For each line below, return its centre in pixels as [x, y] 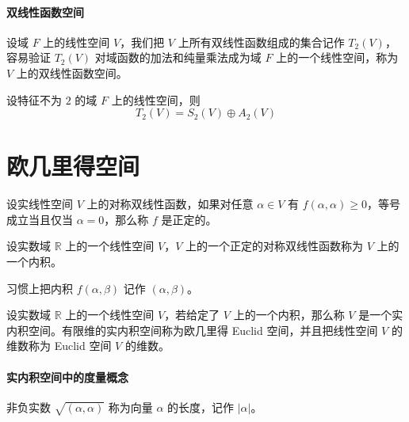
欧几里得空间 [73, 166]
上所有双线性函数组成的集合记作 [261, 42]
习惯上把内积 [40, 288]
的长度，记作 [201, 407]
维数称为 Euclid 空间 [59, 346]
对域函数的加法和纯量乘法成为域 [178, 57]
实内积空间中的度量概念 [67, 376]
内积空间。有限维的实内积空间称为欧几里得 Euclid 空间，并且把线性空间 [192, 330]
